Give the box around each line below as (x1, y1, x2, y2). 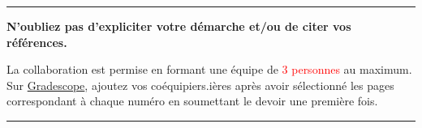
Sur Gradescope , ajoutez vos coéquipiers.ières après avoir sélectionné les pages (6, 76, 394, 93)
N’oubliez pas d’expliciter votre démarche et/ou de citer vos (6, 18, 351, 34)
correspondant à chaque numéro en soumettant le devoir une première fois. (6, 92, 378, 109)
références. (6, 33, 67, 50)
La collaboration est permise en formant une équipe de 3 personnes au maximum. (6, 61, 412, 78)
